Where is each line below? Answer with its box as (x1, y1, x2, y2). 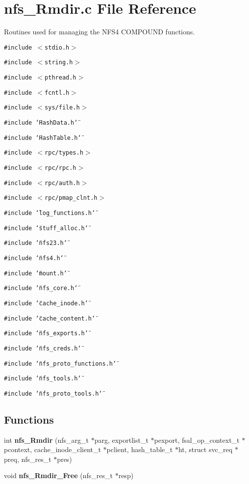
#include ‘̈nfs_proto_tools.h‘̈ (4, 390, 102, 397)
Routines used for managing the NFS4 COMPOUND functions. (4, 27, 195, 37)
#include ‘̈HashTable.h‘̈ (4, 134, 81, 141)
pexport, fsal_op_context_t (154, 434, 240, 445)
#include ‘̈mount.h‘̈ (4, 269, 67, 277)
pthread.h (45, 74, 76, 81)
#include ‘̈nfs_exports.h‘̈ (4, 330, 88, 337)
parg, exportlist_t (94, 434, 149, 445)
